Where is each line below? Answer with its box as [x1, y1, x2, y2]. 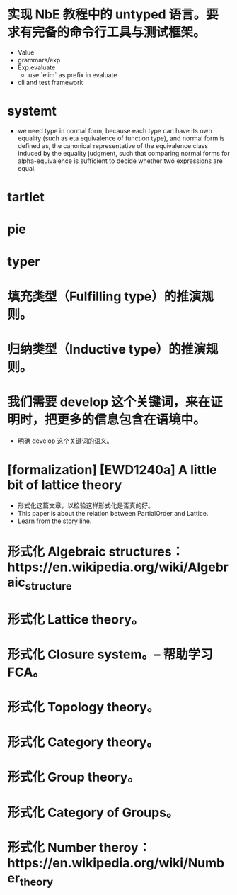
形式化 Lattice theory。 [7, 611, 144, 627]
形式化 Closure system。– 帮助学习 [7, 646, 214, 663]
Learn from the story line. [17, 517, 92, 525]
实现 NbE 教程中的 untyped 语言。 [7, 6, 207, 23]
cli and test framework [17, 78, 83, 86]
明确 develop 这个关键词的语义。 [17, 437, 113, 445]
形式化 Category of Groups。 [7, 804, 179, 821]
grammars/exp [17, 55, 61, 64]
